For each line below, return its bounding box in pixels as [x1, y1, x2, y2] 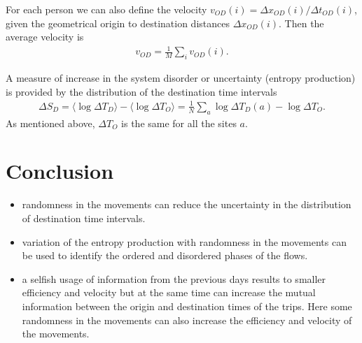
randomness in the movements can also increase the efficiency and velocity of [22, 312, 352, 327]
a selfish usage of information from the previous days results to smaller [22, 271, 326, 286]
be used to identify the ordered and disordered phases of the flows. [22, 248, 308, 263]
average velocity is [6, 29, 84, 44]
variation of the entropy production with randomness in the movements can [22, 234, 347, 249]
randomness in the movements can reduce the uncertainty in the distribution [22, 197, 351, 212]
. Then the [279, 15, 324, 30]
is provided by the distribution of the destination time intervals [6, 84, 277, 98]
